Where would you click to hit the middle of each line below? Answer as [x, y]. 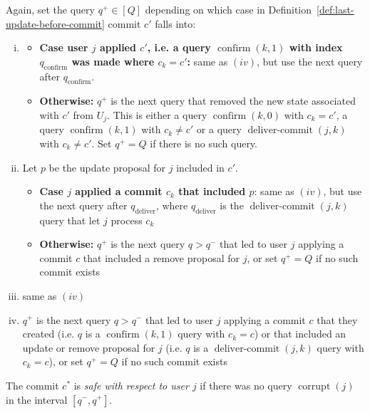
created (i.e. [48, 334]
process [127, 220]
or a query [219, 129]
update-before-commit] [55, 23]
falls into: [175, 23]
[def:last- [335, 9]
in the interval [37, 399]
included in [200, 167]
